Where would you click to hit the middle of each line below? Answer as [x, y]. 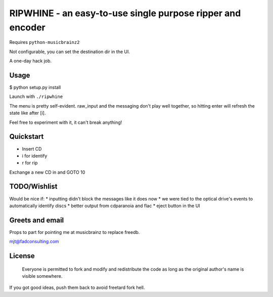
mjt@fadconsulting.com [34, 241]
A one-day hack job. [31, 61]
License [22, 256]
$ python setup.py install [35, 87]
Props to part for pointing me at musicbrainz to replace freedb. [75, 232]
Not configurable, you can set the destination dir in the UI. [70, 52]
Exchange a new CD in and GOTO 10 [47, 172]
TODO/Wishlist [33, 187]
